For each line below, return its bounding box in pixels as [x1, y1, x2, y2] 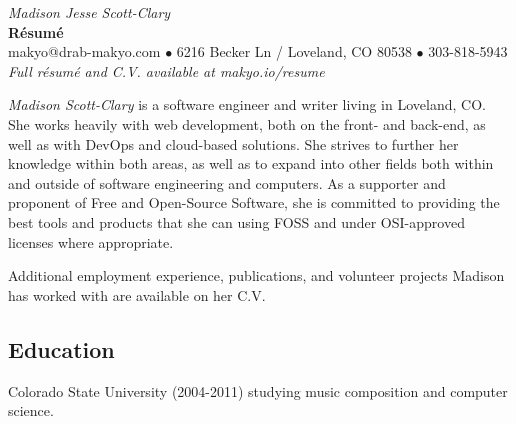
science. [8, 400, 54, 421]
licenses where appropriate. [8, 231, 174, 252]
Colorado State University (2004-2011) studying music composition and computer [8, 380, 508, 401]
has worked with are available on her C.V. [8, 284, 266, 305]
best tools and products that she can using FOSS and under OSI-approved [8, 211, 465, 232]
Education [8, 333, 115, 364]
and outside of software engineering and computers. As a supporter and [8, 172, 446, 193]
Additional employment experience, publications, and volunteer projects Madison [8, 265, 505, 286]
